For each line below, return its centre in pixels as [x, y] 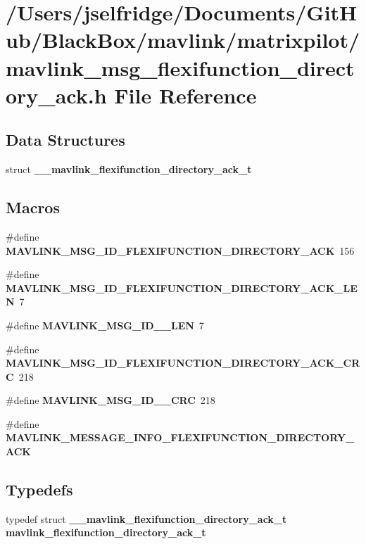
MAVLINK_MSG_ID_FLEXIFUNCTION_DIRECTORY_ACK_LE [182, 287]
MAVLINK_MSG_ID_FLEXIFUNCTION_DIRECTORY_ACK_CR [183, 363]
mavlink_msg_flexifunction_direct [180, 67]
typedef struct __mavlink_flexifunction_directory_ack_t [146, 518]
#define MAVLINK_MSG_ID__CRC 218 [111, 400]
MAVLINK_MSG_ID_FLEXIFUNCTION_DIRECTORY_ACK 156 [180, 250]
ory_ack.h [56, 95]
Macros [33, 207]
